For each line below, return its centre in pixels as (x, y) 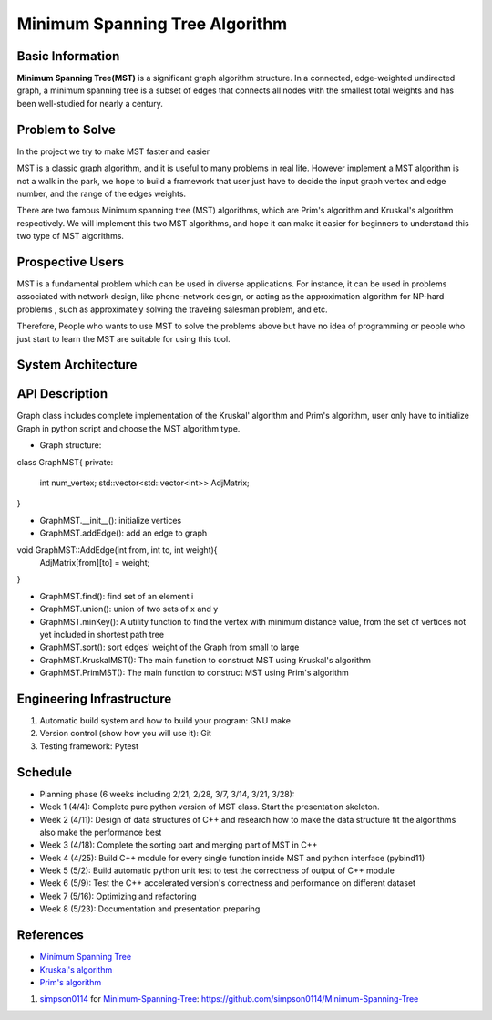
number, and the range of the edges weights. (102, 193)
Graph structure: (71, 445)
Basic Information (68, 56)
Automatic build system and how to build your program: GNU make (165, 721)
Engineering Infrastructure (94, 698)
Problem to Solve (66, 129)
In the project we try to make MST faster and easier (113, 151)
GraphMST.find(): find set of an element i (117, 596)
